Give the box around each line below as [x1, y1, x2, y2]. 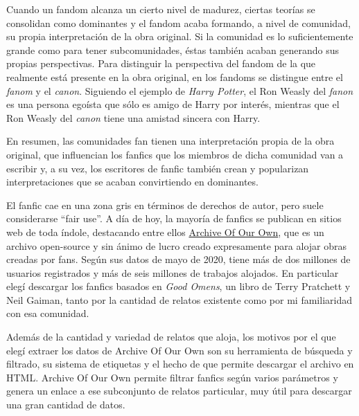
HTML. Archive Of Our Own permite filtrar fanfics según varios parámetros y [6, 370, 338, 384]
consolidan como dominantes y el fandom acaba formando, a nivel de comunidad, [6, 15, 351, 30]
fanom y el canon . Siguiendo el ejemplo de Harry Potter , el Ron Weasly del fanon [6, 83, 353, 98]
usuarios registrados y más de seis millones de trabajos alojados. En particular [6, 265, 339, 280]
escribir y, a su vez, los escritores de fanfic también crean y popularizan [6, 161, 309, 175]
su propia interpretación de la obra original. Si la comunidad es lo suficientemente [6, 29, 353, 44]
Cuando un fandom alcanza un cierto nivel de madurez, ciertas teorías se [6, 2, 315, 16]
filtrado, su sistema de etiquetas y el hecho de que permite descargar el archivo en [6, 356, 354, 371]
